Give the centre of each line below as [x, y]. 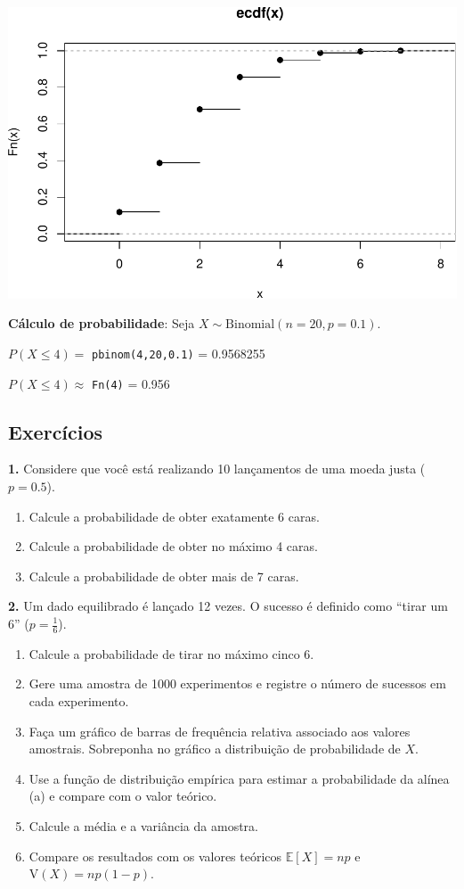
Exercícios [56, 431]
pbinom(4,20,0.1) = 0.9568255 [179, 353]
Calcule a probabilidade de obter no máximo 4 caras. [173, 546]
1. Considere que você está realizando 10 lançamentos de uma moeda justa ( [217, 469]
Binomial [250, 325]
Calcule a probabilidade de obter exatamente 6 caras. [174, 516]
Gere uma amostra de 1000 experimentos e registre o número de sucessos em [237, 683]
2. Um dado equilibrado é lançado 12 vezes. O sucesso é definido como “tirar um [228, 606]
